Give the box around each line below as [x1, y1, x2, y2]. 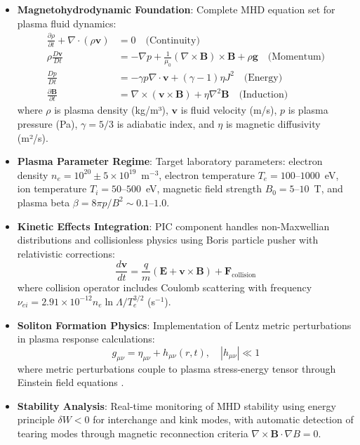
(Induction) [239, 90, 288, 100]
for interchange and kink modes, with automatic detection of [93, 412, 354, 427]
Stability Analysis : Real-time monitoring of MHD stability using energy [17, 398, 336, 413]
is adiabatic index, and [116, 116, 215, 131]
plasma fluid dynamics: [17, 15, 116, 30]
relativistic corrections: [17, 246, 115, 260]
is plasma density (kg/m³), [54, 102, 168, 117]
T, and [314, 181, 343, 196]
